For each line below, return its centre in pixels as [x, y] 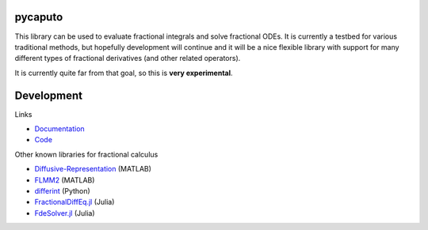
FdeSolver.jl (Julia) [65, 213]
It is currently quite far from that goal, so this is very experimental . [124, 73]
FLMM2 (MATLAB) [65, 180]
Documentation [59, 128]
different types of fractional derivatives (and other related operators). [128, 58]
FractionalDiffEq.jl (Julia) [75, 202]
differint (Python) [62, 190]
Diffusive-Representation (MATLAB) [93, 169]
